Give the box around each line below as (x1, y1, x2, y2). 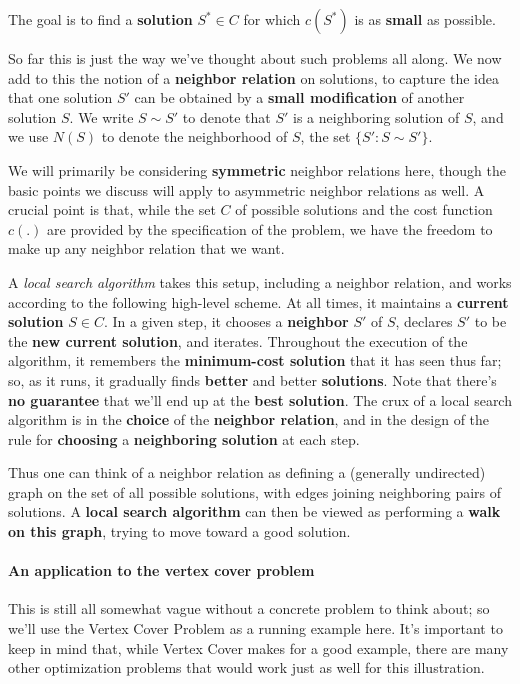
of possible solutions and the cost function (235, 199, 493, 220)
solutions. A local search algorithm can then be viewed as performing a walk (8, 501, 501, 522)
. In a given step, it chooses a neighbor (103, 311, 349, 332)
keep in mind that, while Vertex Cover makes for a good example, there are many (8, 637, 509, 658)
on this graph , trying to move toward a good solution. (8, 521, 351, 542)
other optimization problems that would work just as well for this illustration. (8, 657, 485, 678)
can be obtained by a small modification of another (134, 87, 465, 108)
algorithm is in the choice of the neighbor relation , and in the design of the (8, 409, 490, 430)
